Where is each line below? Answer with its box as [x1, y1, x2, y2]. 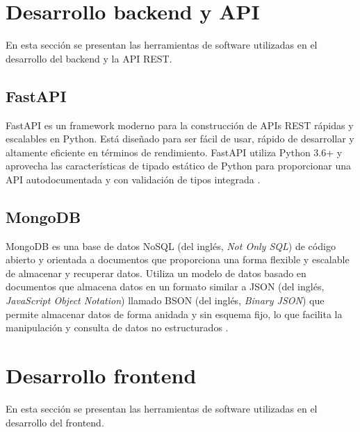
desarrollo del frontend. [6, 415, 104, 429]
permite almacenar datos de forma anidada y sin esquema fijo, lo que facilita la [6, 306, 343, 321]
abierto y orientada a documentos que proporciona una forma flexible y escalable [6, 252, 350, 267]
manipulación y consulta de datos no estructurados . [6, 320, 229, 335]
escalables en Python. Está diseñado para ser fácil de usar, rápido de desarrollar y [6, 131, 354, 146]
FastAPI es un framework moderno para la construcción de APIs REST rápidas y [6, 117, 354, 132]
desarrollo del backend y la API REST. [6, 51, 172, 65]
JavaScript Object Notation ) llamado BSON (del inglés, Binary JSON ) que [6, 293, 325, 308]
